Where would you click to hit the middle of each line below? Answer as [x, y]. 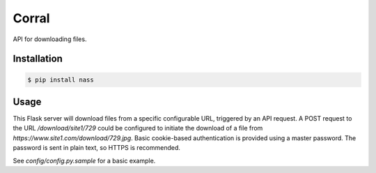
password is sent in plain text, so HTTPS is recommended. [97, 148]
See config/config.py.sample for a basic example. [84, 160]
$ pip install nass [61, 80]
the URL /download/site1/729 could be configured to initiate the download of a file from [138, 128]
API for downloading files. [50, 39]
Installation [38, 59]
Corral [31, 18]
